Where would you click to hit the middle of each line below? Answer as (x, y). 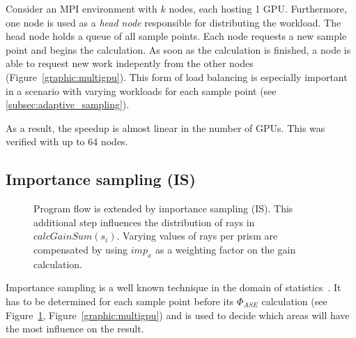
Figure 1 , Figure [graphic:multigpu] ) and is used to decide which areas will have (178, 315)
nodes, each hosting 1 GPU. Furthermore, (258, 8)
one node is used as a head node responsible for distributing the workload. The (173, 22)
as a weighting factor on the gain (226, 249)
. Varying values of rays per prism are (197, 236)
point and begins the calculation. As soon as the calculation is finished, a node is (178, 49)
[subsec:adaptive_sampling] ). (68, 104)
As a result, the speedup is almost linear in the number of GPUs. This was (165, 127)
